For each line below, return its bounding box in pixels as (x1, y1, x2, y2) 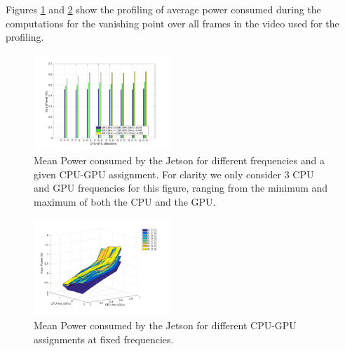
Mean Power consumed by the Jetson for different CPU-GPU (34, 318, 297, 332)
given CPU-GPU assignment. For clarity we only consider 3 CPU (34, 166, 314, 181)
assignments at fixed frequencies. (34, 331, 174, 346)
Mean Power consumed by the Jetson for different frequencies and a (34, 153, 325, 168)
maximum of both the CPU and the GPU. (34, 194, 216, 208)
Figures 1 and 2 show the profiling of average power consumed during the (6, 2, 321, 16)
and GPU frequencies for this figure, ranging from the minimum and (34, 180, 328, 195)
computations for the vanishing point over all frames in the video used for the (6, 15, 339, 30)
